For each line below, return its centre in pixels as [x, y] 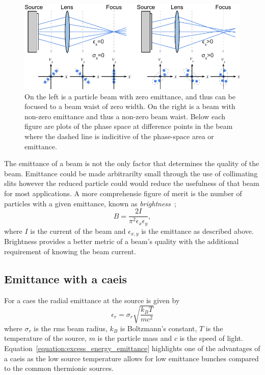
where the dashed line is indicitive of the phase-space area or [119, 136]
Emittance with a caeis [66, 278]
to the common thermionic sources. [59, 368]
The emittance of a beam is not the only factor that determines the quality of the [132, 163]
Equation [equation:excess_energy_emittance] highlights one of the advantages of [132, 348]
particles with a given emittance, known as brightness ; [90, 203]
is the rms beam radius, [71, 328]
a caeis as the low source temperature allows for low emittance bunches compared [131, 358]
